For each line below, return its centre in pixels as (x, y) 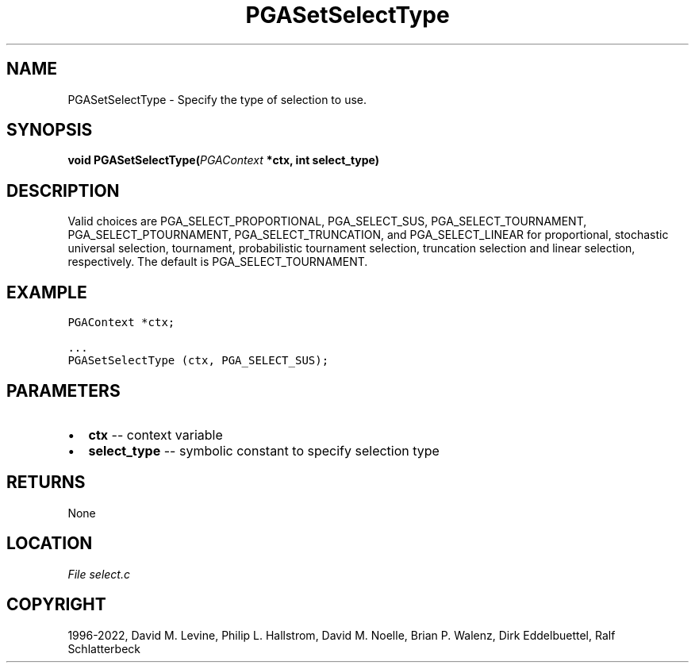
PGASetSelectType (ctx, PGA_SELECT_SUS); (198, 361)
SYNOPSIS (50, 130)
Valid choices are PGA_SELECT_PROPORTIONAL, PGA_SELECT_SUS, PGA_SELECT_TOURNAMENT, (327, 221)
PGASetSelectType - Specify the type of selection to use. (217, 99)
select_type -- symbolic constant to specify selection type (264, 450)
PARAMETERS (63, 390)
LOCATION (50, 544)
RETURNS (46, 483)
